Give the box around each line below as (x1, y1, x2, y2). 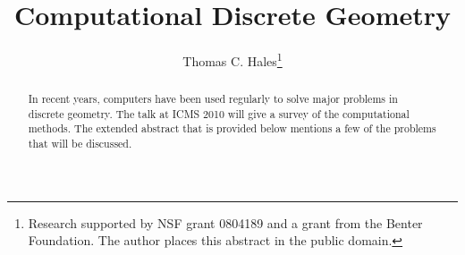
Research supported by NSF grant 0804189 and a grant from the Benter (28, 213, 423, 232)
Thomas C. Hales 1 (182, 49, 283, 70)
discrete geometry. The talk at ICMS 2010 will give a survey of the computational (28, 106, 410, 121)
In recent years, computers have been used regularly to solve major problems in (28, 91, 398, 106)
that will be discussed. (28, 136, 132, 151)
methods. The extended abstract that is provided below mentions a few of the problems (28, 121, 436, 136)
